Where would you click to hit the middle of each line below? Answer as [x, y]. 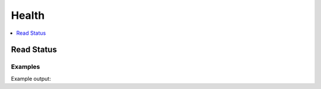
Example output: [31, 78]
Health [28, 15]
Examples [26, 67]
